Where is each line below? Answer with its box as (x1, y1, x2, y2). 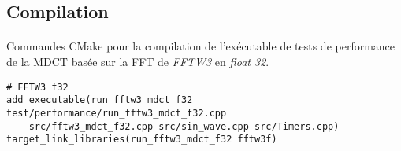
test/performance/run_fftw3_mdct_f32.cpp (6, 107, 227, 119)
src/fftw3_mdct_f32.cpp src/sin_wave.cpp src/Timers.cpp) (28, 120, 340, 132)
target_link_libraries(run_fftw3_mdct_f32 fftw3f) (6, 134, 277, 145)
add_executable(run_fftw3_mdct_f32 (6, 94, 193, 106)
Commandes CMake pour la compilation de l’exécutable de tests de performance (6, 38, 395, 54)
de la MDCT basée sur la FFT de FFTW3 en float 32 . (6, 53, 269, 69)
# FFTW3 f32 (6, 81, 69, 93)
